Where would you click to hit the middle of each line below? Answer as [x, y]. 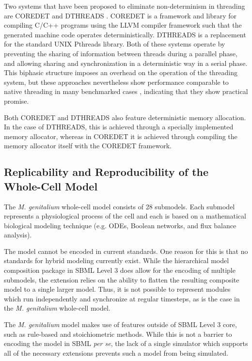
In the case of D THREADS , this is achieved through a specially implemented [119, 127]
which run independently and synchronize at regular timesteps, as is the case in [122, 298]
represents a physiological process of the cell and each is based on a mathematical [125, 216]
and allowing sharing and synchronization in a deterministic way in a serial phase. [126, 63]
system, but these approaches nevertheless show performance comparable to [116, 82]
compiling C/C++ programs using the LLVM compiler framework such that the [123, 25]
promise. [16, 101]
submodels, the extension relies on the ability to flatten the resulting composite [122, 279]
